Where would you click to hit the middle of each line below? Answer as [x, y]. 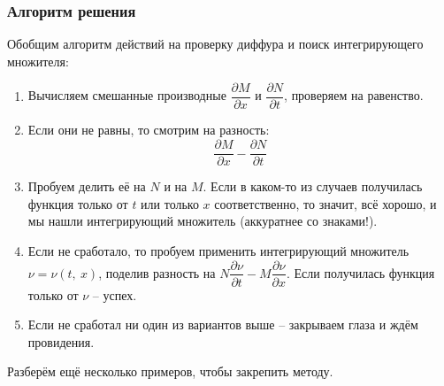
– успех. [115, 294]
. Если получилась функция [361, 272]
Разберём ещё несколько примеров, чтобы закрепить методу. [170, 371]
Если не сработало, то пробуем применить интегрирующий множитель [218, 250]
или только [170, 203]
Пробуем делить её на [87, 186]
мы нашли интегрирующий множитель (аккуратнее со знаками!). [203, 221]
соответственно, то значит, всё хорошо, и [325, 203]
